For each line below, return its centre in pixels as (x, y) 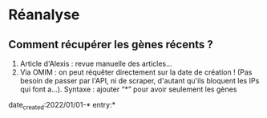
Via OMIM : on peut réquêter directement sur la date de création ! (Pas (136, 72)
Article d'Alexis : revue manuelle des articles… (96, 63)
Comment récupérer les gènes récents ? (111, 45)
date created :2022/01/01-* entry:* (62, 106)
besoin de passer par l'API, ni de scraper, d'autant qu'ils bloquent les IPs (140, 81)
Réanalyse (44, 15)
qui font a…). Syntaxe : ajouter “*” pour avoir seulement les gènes (128, 89)
